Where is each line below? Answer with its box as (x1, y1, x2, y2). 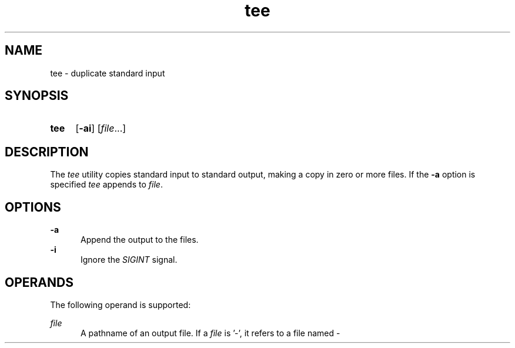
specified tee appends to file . (50, 179, 163, 190)
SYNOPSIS (5, 88, 69, 103)
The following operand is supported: (50, 299, 191, 310)
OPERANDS (5, 275, 73, 290)
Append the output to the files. (81, 235, 199, 245)
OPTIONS (5, 199, 61, 215)
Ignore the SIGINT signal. (81, 255, 178, 265)
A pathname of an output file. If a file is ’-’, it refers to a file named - (81, 327, 340, 338)
